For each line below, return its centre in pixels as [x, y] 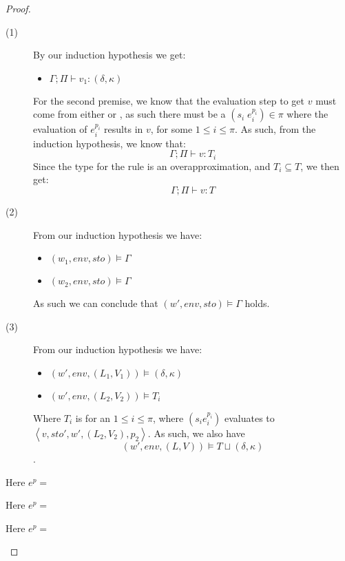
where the [307, 114]
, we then [320, 166]
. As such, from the [275, 129]
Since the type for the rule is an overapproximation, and [152, 166]
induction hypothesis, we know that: [109, 143]
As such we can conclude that [96, 303]
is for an [93, 418]
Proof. [18, 8]
